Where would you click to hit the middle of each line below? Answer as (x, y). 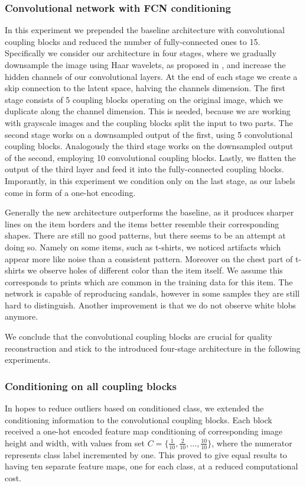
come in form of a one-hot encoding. (70, 192)
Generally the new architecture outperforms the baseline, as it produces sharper (149, 212)
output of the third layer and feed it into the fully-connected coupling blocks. (144, 169)
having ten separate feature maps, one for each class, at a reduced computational (152, 466)
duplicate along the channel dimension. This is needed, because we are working (148, 111)
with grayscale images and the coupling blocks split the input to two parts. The (149, 122)
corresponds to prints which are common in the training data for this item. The (149, 281)
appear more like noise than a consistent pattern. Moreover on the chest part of (149, 258)
